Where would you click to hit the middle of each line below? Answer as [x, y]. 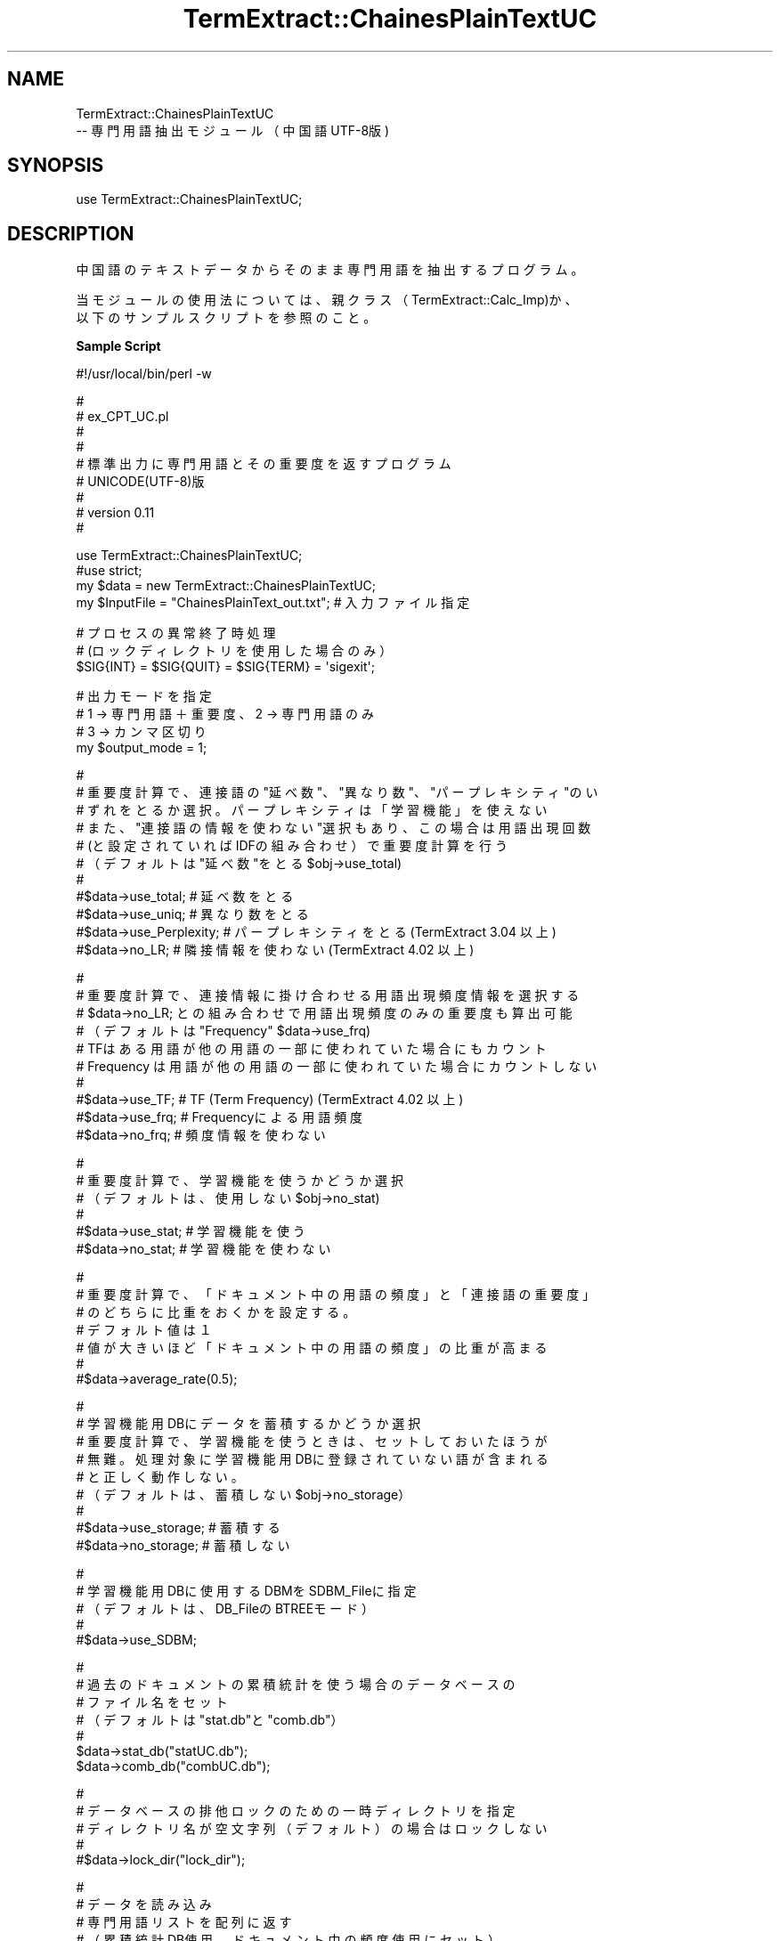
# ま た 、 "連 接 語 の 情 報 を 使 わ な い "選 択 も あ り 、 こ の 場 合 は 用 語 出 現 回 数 [333, 828]
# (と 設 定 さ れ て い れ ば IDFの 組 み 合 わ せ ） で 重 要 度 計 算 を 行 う [292, 846]
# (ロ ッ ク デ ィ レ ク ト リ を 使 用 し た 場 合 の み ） [234, 651]
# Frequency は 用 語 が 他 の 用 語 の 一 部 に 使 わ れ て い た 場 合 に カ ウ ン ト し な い [337, 1067]
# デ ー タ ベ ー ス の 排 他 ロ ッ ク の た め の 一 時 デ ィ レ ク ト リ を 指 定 [296, 1811]
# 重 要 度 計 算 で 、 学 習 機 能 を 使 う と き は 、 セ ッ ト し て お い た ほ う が [312, 1442]
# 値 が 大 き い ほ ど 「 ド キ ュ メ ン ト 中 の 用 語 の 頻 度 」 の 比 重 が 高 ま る [312, 1348]
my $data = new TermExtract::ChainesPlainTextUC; [226, 586]
